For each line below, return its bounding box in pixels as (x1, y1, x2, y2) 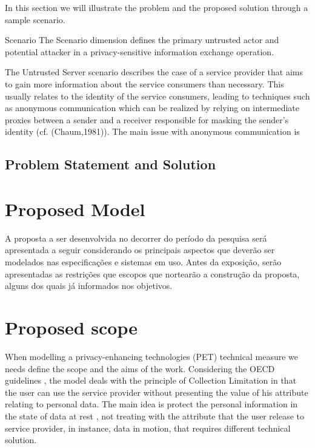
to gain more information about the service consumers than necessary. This (5, 77, 284, 90)
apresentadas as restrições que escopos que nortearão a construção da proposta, (5, 267, 300, 280)
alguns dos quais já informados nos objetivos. (5, 279, 173, 292)
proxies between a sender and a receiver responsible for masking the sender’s (5, 113, 289, 126)
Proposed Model (5, 196, 145, 221)
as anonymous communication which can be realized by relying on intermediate (5, 101, 299, 114)
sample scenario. (5, 13, 65, 25)
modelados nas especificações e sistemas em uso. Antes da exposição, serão (5, 256, 282, 268)
